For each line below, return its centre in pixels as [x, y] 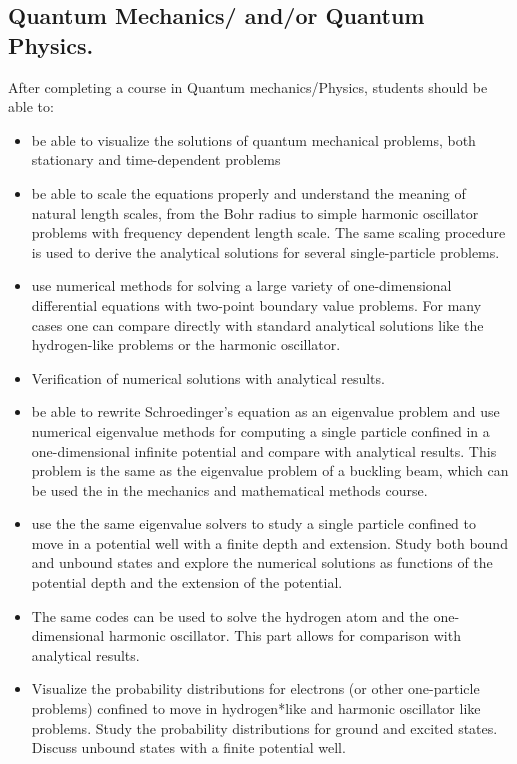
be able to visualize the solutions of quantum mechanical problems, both [253, 139]
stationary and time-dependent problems [156, 159]
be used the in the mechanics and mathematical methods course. [229, 489]
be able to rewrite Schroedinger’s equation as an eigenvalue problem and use [265, 411]
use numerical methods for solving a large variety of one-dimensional [241, 285]
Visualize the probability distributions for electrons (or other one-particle [255, 688]
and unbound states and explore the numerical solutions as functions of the [262, 562]
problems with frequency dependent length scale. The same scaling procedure [268, 232]
